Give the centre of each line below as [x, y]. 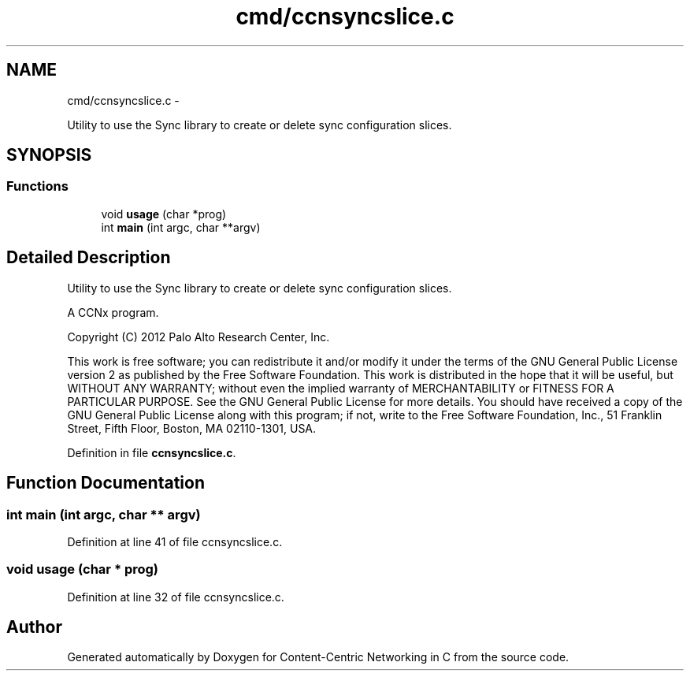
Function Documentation [106, 483]
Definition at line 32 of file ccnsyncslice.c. [176, 597]
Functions [37, 186]
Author [34, 627]
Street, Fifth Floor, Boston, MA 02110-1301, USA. [192, 428]
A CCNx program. [113, 312]
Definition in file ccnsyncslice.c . [152, 452]
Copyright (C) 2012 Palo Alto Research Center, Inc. [198, 337]
